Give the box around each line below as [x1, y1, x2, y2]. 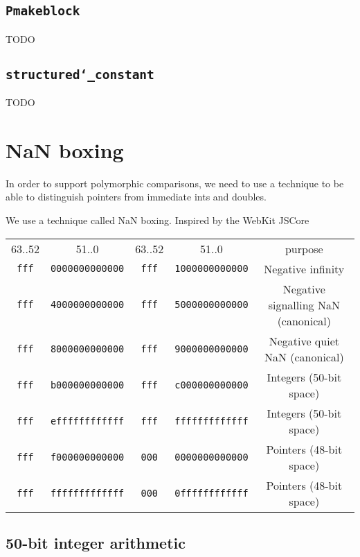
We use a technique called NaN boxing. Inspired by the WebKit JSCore [6, 213, 309, 228]
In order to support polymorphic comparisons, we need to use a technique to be [6, 175, 344, 190]
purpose [285, 240, 323, 257]
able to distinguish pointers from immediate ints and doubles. [6, 189, 267, 204]
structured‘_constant [6, 67, 154, 82]
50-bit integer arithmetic [6, 532, 186, 554]
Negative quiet [269, 332, 339, 349]
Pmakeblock [6, 3, 80, 19]
